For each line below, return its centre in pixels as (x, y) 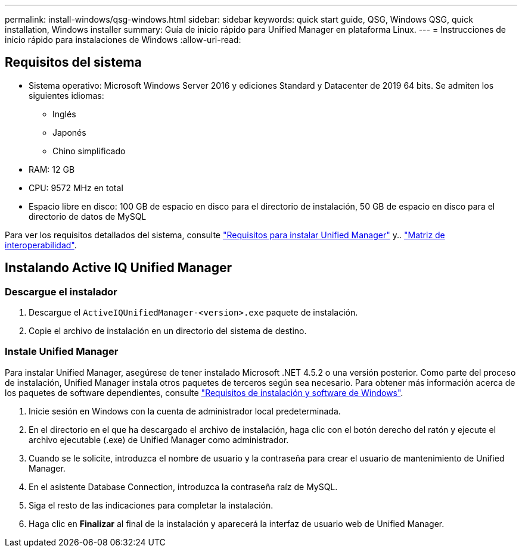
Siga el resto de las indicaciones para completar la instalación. (151, 505)
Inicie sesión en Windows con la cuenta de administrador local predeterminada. (185, 411)
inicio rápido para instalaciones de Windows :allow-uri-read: (123, 40)
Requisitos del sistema (73, 63)
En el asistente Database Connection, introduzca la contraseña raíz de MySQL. (183, 486)
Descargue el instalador (61, 291)
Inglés (64, 114)
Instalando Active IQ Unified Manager (119, 268)
